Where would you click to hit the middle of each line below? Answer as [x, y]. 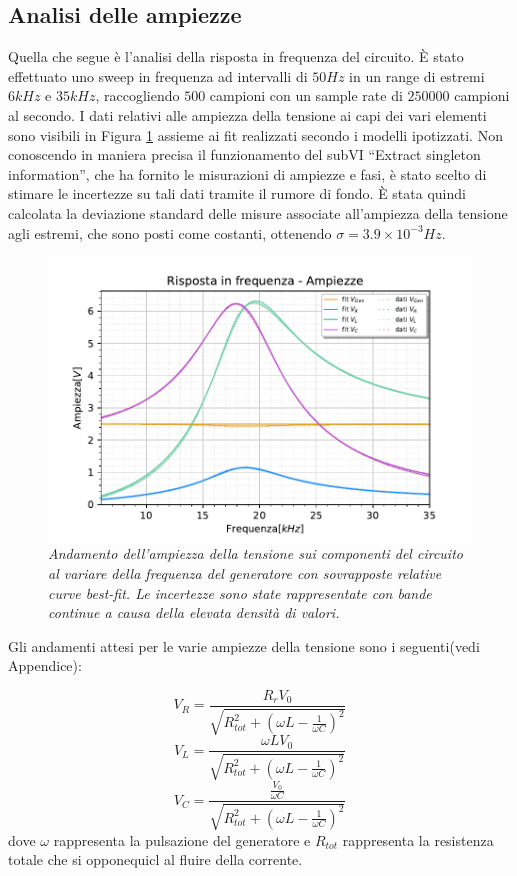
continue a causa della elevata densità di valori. [194, 612]
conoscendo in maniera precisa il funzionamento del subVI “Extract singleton [244, 154]
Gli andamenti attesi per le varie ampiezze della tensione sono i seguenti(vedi [244, 645]
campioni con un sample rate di [306, 95]
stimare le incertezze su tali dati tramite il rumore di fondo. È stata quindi [237, 193]
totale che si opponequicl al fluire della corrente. [155, 859]
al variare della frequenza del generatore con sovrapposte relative [245, 572]
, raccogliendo [137, 95]
